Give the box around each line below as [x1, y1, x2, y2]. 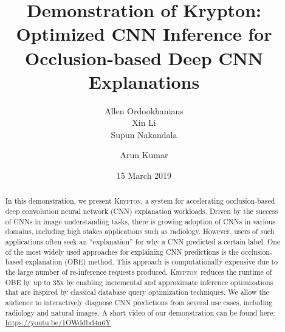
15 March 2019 [116, 169, 172, 182]
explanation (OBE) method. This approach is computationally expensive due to [25, 257, 278, 267]
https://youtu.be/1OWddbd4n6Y [5, 317, 111, 328]
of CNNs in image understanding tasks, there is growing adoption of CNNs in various [5, 216, 275, 226]
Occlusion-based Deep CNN [24, 45, 264, 70]
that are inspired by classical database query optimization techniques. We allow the [5, 287, 269, 297]
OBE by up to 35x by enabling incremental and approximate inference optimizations [5, 277, 273, 287]
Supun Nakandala [111, 128, 177, 140]
